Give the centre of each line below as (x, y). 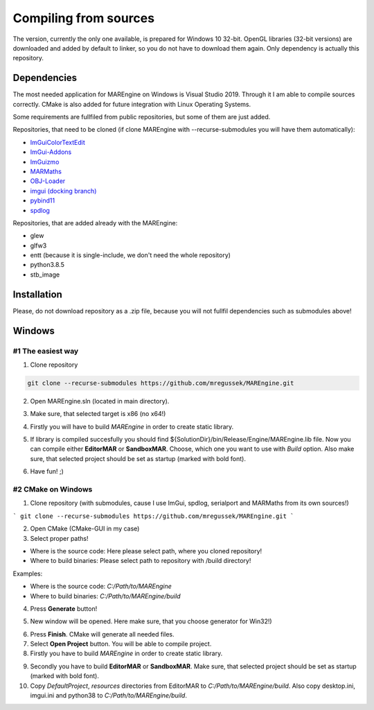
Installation (37, 294)
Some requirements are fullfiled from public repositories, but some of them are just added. (142, 117)
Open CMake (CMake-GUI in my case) (85, 529)
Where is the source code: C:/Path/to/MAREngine (101, 587)
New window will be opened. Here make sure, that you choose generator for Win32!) (151, 621)
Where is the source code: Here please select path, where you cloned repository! (146, 551)
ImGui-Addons (51, 152)
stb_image (45, 275)
